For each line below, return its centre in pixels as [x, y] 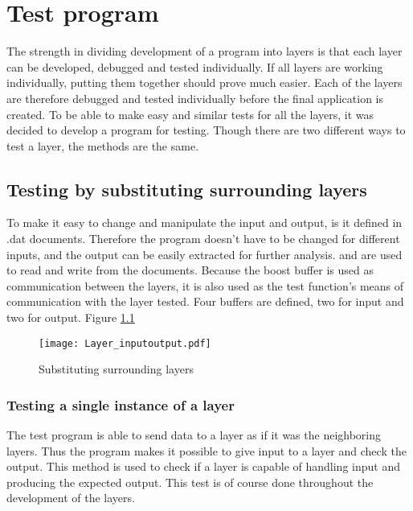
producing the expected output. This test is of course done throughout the [190, 482]
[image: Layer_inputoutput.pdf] [125, 343]
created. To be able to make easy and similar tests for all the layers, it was [190, 114]
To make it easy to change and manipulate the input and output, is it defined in [204, 223]
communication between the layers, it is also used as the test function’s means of [205, 285]
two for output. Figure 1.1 [71, 317]
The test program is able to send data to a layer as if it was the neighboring [194, 435]
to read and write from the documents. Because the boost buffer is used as [190, 270]
